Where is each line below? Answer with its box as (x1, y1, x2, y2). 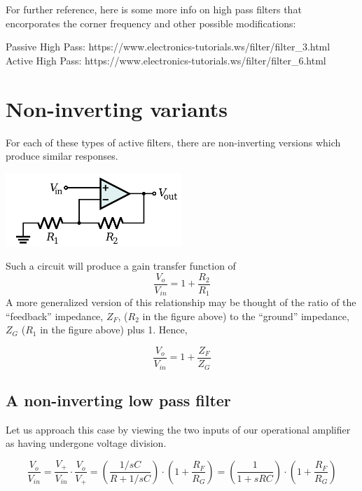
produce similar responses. (6, 148, 118, 163)
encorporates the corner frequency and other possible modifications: (6, 15, 296, 30)
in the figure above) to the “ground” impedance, (142, 308, 349, 323)
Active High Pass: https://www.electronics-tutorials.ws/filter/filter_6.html (6, 53, 326, 67)
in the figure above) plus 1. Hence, (40, 322, 188, 337)
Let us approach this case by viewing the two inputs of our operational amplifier (6, 422, 351, 436)
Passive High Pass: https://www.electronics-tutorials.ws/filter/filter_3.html (6, 39, 330, 54)
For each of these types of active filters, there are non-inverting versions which (6, 134, 341, 149)
